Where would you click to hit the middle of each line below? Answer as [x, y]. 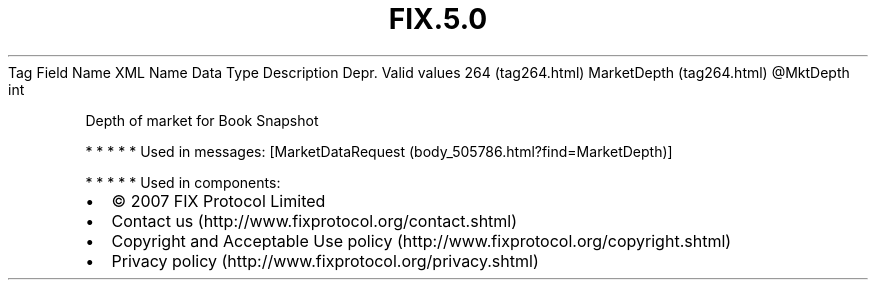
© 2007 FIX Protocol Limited [218, 200]
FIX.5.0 [438, 19]
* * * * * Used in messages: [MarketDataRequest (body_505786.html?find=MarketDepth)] [379, 151]
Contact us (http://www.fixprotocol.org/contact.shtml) [314, 220]
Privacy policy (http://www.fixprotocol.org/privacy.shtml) [325, 260]
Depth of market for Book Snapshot [202, 120]
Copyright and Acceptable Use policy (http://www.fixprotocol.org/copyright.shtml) [421, 240]
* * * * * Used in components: [183, 182]
